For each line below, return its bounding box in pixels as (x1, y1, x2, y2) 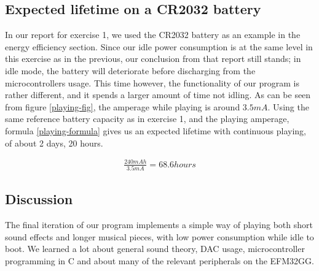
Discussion (5, 189, 73, 208)
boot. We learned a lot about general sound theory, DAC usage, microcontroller (5, 242, 305, 255)
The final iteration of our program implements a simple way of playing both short (5, 218, 313, 231)
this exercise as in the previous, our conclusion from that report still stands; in (5, 52, 301, 65)
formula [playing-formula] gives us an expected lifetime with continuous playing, (5, 124, 306, 137)
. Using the (267, 100, 309, 113)
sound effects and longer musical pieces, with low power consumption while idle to (5, 230, 314, 243)
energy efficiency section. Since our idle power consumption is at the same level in (5, 40, 313, 53)
